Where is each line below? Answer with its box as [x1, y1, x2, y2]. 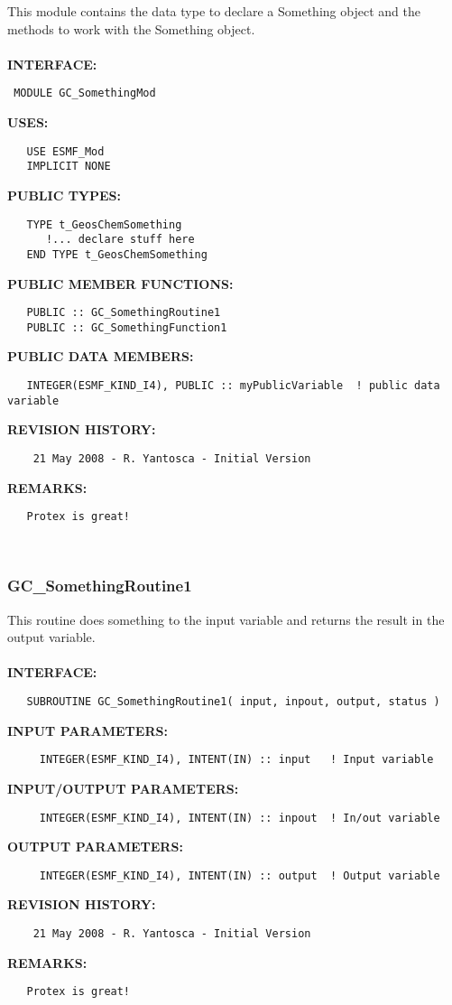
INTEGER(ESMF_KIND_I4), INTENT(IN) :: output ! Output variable [39, 869, 440, 882]
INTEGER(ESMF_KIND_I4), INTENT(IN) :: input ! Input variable [39, 753, 434, 767]
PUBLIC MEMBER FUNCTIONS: [7, 274, 234, 293]
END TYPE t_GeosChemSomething [26, 247, 208, 261]
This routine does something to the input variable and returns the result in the [7, 610, 445, 628]
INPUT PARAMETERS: [7, 721, 168, 740]
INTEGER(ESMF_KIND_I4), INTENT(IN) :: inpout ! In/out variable [39, 811, 440, 824]
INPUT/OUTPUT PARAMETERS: [7, 778, 239, 797]
